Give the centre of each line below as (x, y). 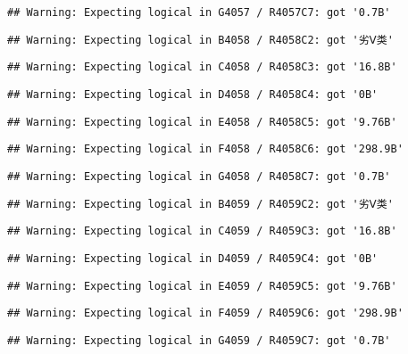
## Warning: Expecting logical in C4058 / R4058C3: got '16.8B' (202, 67)
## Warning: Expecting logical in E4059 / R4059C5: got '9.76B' (202, 286)
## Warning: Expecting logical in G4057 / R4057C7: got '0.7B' (199, 12)
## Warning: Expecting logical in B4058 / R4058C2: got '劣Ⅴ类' (200, 40)
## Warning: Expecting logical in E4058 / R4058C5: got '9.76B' (202, 122)
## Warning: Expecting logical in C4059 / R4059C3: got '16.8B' (202, 231)
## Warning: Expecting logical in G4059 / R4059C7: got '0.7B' (199, 340)
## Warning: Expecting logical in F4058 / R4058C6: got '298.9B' (205, 149)
